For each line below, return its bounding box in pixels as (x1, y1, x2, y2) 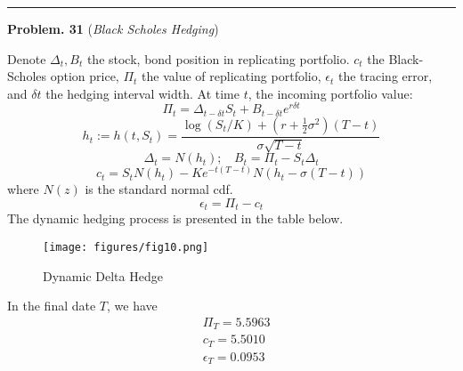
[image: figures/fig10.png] (43, 240, 209, 254)
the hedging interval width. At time (45, 84, 240, 102)
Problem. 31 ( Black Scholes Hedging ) (7, 20, 219, 37)
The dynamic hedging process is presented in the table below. (7, 209, 344, 228)
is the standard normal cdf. (85, 180, 233, 198)
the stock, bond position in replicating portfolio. (86, 49, 350, 68)
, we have (107, 296, 158, 315)
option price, (50, 67, 119, 85)
